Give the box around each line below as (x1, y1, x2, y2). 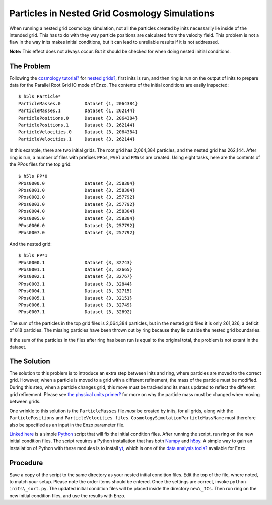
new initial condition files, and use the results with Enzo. (9, 492, 126, 499)
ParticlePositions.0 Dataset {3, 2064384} (18, 115, 138, 121)
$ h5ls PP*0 (18, 173, 48, 179)
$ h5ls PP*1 (18, 253, 48, 258)
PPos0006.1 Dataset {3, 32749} (18, 302, 133, 308)
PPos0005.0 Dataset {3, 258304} (18, 215, 135, 221)
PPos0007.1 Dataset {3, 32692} (18, 309, 133, 315)
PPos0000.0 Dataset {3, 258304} (18, 180, 135, 186)
